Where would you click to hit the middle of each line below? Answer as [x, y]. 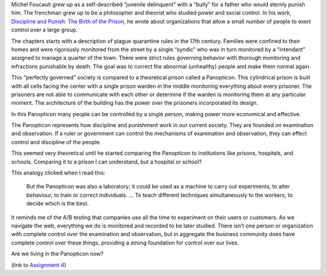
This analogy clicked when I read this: [58, 173]
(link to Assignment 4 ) [39, 265]
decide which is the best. [58, 203]
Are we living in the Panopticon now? [58, 254]
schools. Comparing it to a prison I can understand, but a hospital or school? [107, 162]
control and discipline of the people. [56, 142]
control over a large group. [45, 30]
